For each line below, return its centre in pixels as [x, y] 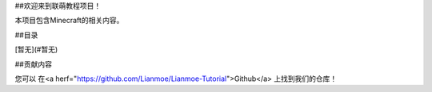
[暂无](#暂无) [36, 50]
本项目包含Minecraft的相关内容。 [69, 21]
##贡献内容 [33, 64]
